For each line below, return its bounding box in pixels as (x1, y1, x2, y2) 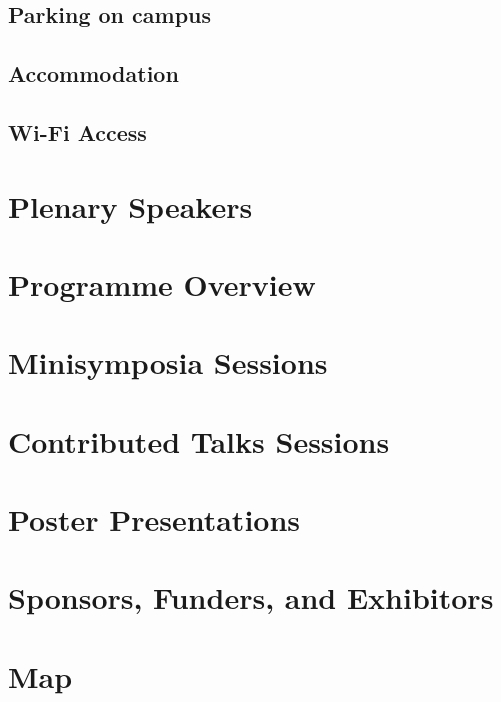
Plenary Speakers (8, 185, 253, 226)
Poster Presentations (8, 499, 301, 540)
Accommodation (8, 58, 179, 89)
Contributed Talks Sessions (8, 420, 390, 461)
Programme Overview (8, 263, 316, 304)
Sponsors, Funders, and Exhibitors (8, 577, 494, 618)
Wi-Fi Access (8, 116, 147, 147)
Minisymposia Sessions (8, 342, 328, 383)
